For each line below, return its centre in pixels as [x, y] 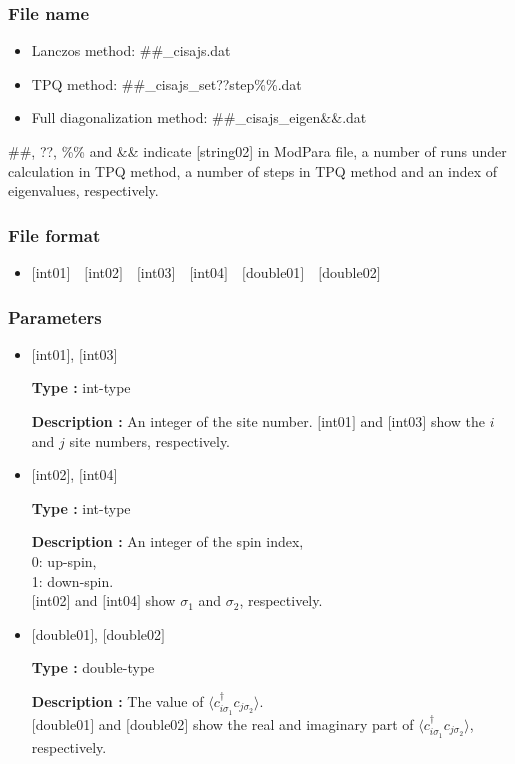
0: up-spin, [64, 560]
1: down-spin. [72, 580]
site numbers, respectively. [149, 440]
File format [54, 234]
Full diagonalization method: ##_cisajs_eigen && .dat [199, 117]
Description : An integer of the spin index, [167, 541]
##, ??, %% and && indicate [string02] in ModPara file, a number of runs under [257, 151]
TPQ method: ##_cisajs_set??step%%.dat [166, 83]
